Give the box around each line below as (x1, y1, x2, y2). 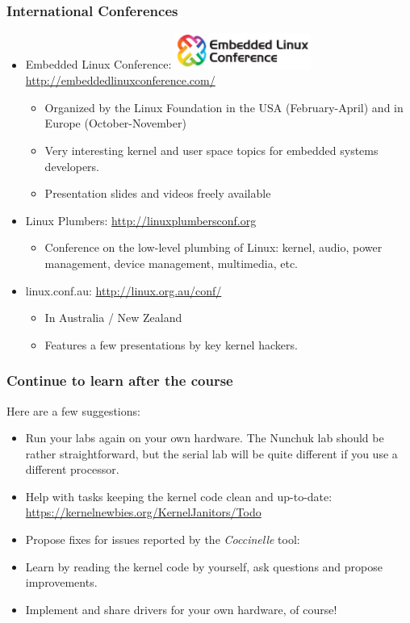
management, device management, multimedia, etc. (44, 254, 298, 271)
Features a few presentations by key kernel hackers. (44, 336, 298, 353)
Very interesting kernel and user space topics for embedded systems (44, 141, 379, 158)
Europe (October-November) (44, 115, 186, 132)
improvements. (25, 574, 98, 591)
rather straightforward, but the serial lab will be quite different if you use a (25, 445, 398, 462)
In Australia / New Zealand (44, 309, 182, 326)
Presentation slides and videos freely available (44, 185, 271, 202)
